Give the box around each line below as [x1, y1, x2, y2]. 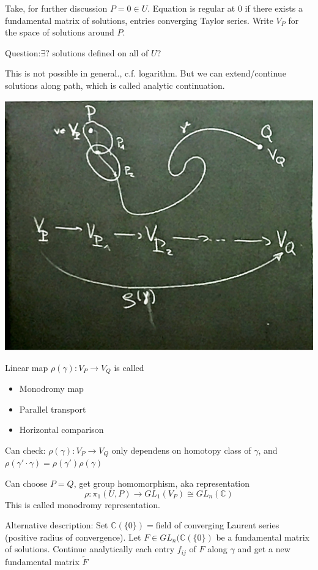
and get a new [237, 542, 290, 555]
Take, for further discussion [5, 2, 108, 14]
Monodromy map [19, 382, 84, 395]
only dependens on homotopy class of [111, 443, 251, 456]
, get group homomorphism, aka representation [73, 476, 250, 489]
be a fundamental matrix [216, 530, 309, 543]
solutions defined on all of [52, 46, 149, 59]
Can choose [5, 476, 48, 489]
